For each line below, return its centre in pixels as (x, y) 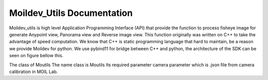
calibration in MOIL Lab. (33, 72)
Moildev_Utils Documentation (71, 13)
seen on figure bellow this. (36, 56)
